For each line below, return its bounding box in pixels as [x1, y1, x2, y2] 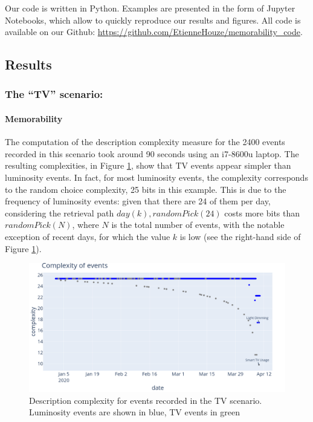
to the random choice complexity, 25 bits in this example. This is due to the [5, 183, 286, 195]
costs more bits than [224, 206, 300, 219]
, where [72, 218, 99, 231]
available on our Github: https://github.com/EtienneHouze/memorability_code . [5, 25, 303, 38]
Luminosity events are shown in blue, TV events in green [29, 406, 240, 418]
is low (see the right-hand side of [179, 230, 301, 242]
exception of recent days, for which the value [5, 230, 170, 242]
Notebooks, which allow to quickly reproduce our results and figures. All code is [5, 13, 301, 26]
